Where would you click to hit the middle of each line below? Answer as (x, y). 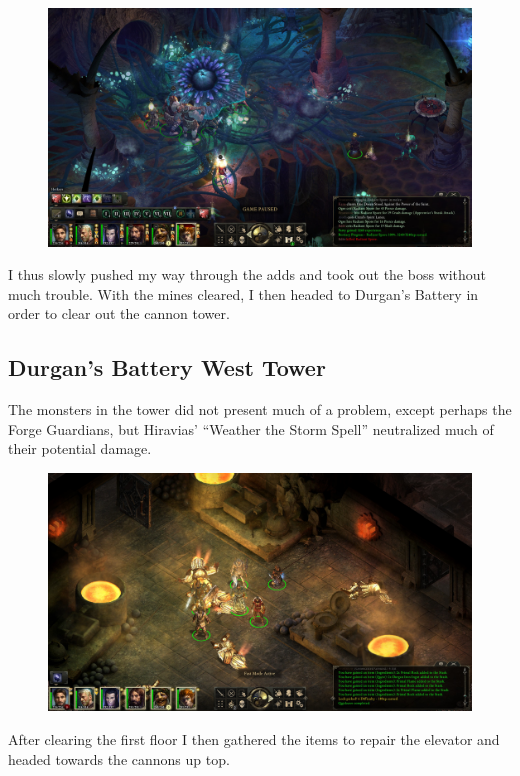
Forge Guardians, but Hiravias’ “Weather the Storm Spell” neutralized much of (251, 428)
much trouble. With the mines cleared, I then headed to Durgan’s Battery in (243, 293)
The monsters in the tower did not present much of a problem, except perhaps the (260, 409)
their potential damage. (80, 448)
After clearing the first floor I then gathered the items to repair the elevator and (254, 738)
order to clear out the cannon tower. (119, 313)
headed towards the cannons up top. (119, 758)
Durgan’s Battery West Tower (167, 367)
